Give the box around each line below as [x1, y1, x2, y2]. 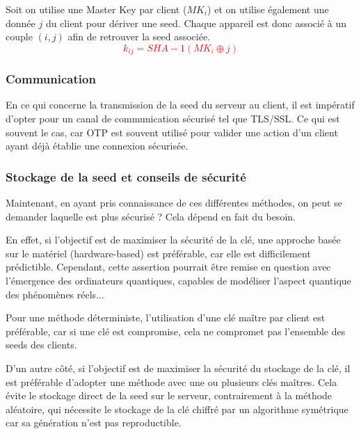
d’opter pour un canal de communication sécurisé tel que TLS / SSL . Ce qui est [6, 111, 340, 126]
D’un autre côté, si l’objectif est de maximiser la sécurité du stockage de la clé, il [6, 360, 351, 375]
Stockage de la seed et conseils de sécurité [6, 168, 246, 185]
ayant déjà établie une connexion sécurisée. [6, 138, 188, 153]
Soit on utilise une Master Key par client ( [6, 2, 187, 16]
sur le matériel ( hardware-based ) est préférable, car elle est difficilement [6, 246, 311, 260]
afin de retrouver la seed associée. [67, 29, 211, 44]
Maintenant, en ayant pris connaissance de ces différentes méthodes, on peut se [6, 195, 342, 210]
